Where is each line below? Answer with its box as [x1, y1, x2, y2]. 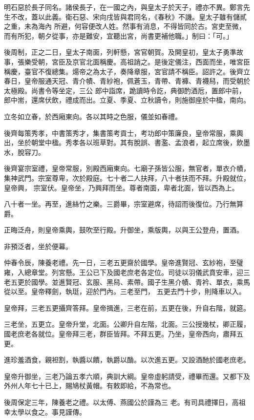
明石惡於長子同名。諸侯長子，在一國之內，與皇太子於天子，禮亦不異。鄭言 [4, 2, 243, 12]
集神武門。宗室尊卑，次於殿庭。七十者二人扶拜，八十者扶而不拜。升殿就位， [4, 172, 250, 183]
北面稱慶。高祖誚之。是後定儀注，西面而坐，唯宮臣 [85, 56, 250, 66]
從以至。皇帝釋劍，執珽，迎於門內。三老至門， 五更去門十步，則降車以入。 [4, 286, 246, 296]
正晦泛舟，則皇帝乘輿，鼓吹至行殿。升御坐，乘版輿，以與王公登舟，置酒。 [4, 225, 243, 235]
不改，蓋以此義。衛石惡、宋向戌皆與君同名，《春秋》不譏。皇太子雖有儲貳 [10, 11, 247, 21]
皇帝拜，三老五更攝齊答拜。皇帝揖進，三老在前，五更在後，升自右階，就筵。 [4, 302, 250, 313]
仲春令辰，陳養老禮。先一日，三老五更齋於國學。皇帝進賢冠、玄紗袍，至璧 [4, 257, 243, 268]
